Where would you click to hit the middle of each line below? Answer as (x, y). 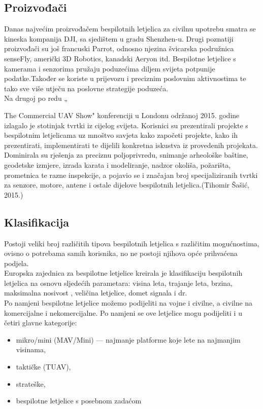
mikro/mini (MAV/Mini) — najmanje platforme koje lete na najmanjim (128, 339)
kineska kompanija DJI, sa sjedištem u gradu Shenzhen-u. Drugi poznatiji (119, 38)
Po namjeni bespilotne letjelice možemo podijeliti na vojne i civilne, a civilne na (128, 303)
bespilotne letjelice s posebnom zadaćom (79, 401)
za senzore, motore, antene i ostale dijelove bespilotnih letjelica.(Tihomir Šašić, (127, 185)
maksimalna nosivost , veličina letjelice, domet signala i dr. (96, 293)
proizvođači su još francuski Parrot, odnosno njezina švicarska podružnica (119, 48)
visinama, (31, 349)
